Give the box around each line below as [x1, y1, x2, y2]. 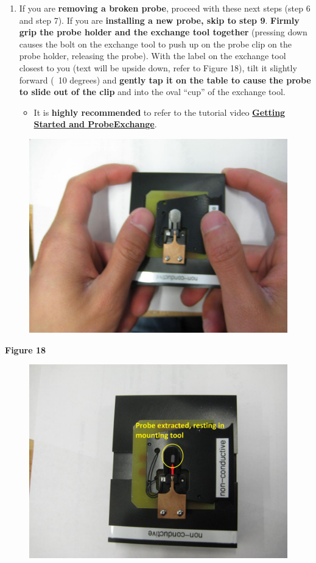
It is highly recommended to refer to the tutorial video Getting [33, 105, 286, 118]
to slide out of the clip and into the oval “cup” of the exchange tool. [19, 85, 286, 98]
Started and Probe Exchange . [33, 118, 157, 130]
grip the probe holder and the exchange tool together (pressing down [19, 26, 307, 38]
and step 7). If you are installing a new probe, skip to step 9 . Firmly [19, 13, 300, 26]
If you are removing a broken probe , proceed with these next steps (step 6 [19, 2, 311, 14]
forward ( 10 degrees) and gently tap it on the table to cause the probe [19, 73, 311, 86]
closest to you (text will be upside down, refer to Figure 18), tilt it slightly [19, 61, 297, 74]
